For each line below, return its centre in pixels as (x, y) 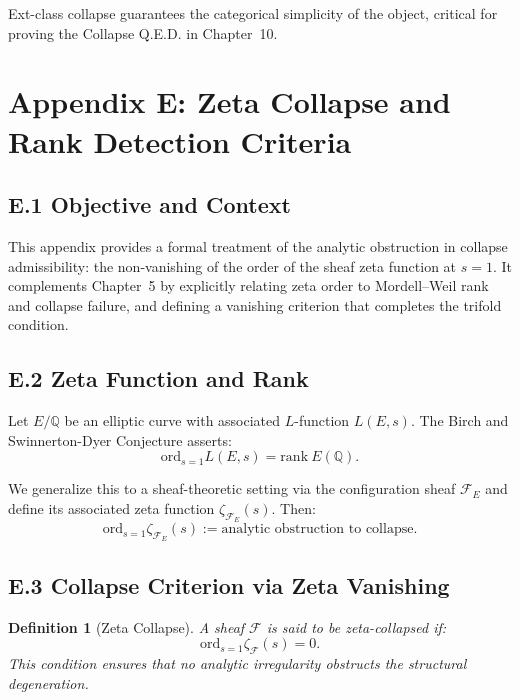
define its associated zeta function (111, 507)
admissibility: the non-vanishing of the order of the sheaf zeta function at (232, 265)
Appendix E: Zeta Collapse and (229, 101)
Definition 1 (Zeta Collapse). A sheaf (126, 626)
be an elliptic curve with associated (172, 420)
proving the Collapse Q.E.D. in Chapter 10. (143, 32)
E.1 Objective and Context (149, 204)
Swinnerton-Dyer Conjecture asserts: (120, 439)
